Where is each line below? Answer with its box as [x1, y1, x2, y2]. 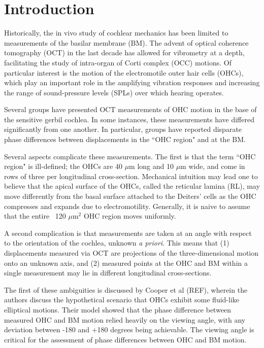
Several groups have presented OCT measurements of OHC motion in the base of [4, 104, 257, 115]
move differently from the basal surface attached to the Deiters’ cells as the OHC [4, 191, 256, 201]
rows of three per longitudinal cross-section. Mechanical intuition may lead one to [4, 170, 258, 181]
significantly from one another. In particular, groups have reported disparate [4, 124, 242, 134]
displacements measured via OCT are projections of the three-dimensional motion [4, 248, 259, 258]
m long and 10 [129, 161, 174, 171]
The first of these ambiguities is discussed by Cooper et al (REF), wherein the [4, 284, 248, 295]
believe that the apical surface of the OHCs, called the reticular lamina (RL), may [4, 181, 260, 191]
